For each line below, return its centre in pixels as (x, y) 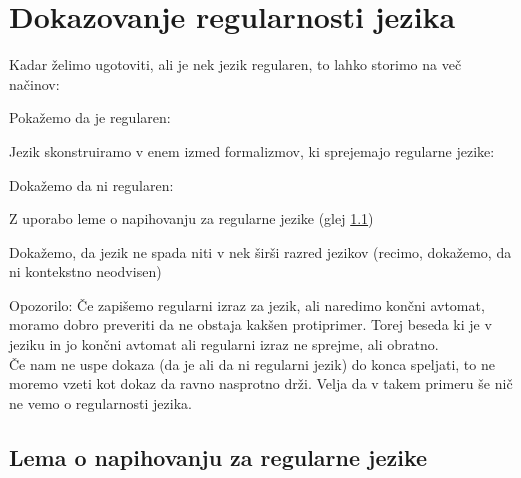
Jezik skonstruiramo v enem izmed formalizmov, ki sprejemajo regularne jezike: (252, 150)
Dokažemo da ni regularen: (91, 184)
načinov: (34, 83)
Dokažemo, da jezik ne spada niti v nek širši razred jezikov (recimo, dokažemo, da (260, 251)
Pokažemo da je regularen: (90, 117)
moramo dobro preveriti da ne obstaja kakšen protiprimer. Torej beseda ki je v (250, 324)
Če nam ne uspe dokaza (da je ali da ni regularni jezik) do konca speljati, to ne (252, 363)
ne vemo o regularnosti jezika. (100, 402)
